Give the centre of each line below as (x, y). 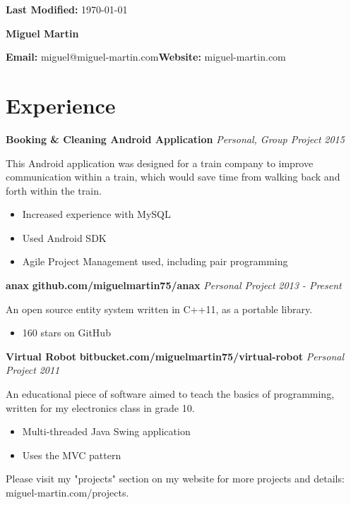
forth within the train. (54, 190)
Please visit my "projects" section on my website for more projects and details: (175, 479)
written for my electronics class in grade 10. (100, 407)
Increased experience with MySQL (96, 214)
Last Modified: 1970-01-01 (67, 9)
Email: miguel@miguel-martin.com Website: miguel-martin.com (146, 57)
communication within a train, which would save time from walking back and (173, 177)
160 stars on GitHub (66, 333)
